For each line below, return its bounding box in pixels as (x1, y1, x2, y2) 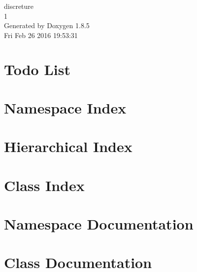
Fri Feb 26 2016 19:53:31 (4, 30, 78, 40)
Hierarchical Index (4, 136, 132, 156)
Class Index (4, 175, 85, 195)
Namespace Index (4, 97, 127, 117)
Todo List (4, 59, 70, 79)
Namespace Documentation (4, 214, 194, 234)
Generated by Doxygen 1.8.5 (4, 20, 90, 31)
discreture (4, 1, 34, 11)
